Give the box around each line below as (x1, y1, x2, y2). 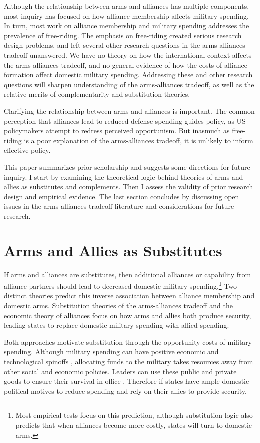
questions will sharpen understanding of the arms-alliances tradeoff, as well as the (4, 79, 254, 89)
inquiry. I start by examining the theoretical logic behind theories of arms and (4, 171, 243, 182)
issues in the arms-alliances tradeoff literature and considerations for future (4, 201, 234, 211)
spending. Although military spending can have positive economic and (4, 346, 219, 357)
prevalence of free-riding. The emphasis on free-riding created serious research (4, 30, 242, 40)
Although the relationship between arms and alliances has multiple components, (4, 1, 249, 11)
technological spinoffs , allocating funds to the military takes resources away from (4, 356, 253, 366)
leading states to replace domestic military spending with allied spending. (4, 320, 229, 330)
